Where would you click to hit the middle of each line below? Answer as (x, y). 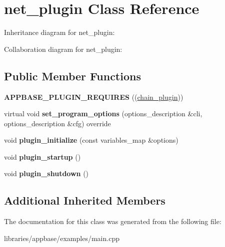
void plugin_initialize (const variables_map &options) (91, 140)
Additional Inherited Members (85, 200)
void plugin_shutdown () (46, 173)
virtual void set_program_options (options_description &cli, (103, 114)
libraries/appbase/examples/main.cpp (62, 238)
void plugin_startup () (42, 156)
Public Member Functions (72, 76)
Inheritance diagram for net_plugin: (59, 32)
